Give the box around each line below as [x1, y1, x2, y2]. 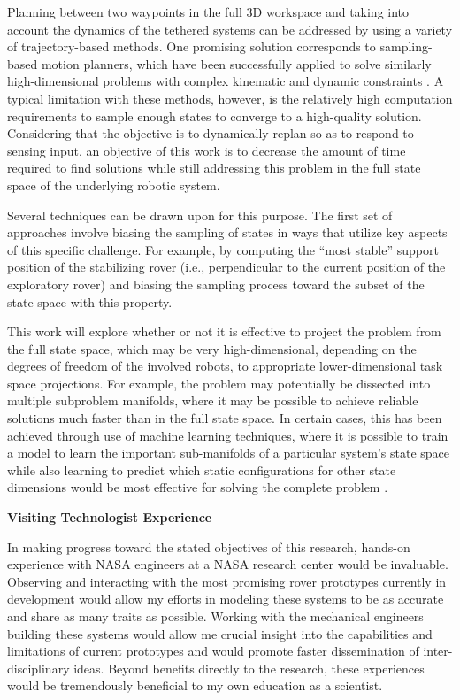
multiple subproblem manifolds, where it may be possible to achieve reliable [7, 391, 418, 410]
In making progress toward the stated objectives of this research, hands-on [7, 537, 410, 556]
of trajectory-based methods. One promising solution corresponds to [7, 37, 376, 56]
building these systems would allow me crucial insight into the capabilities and [7, 624, 433, 642]
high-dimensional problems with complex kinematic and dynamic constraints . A [7, 72, 444, 90]
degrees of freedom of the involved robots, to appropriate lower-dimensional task [7, 357, 443, 375]
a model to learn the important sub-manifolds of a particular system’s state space [7, 443, 450, 462]
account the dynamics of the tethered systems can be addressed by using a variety [7, 19, 453, 38]
